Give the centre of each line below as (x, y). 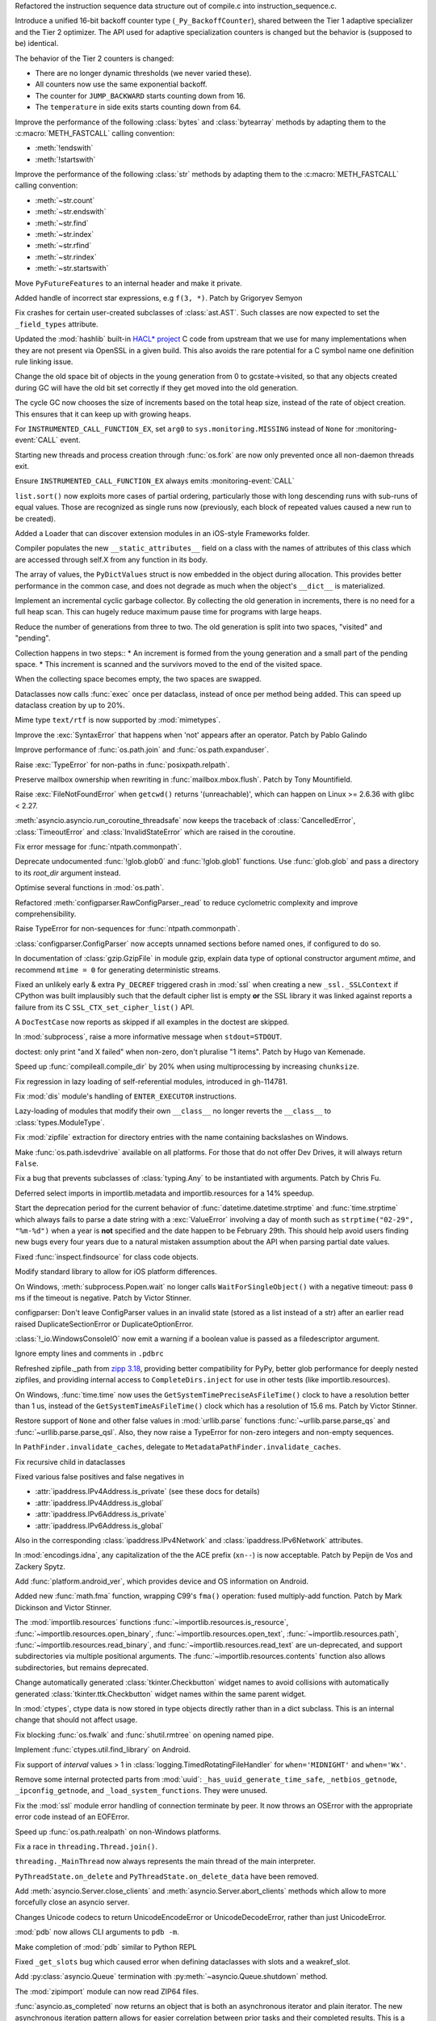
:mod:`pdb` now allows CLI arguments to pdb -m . (97, 1932)
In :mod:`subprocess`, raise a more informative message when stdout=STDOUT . (149, 1037)
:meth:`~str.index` (65, 234)
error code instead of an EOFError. (72, 1817)
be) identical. (37, 44)
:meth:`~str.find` (62, 223)
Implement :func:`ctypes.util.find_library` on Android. (103, 1749)
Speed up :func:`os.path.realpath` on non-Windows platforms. (118, 1832)
